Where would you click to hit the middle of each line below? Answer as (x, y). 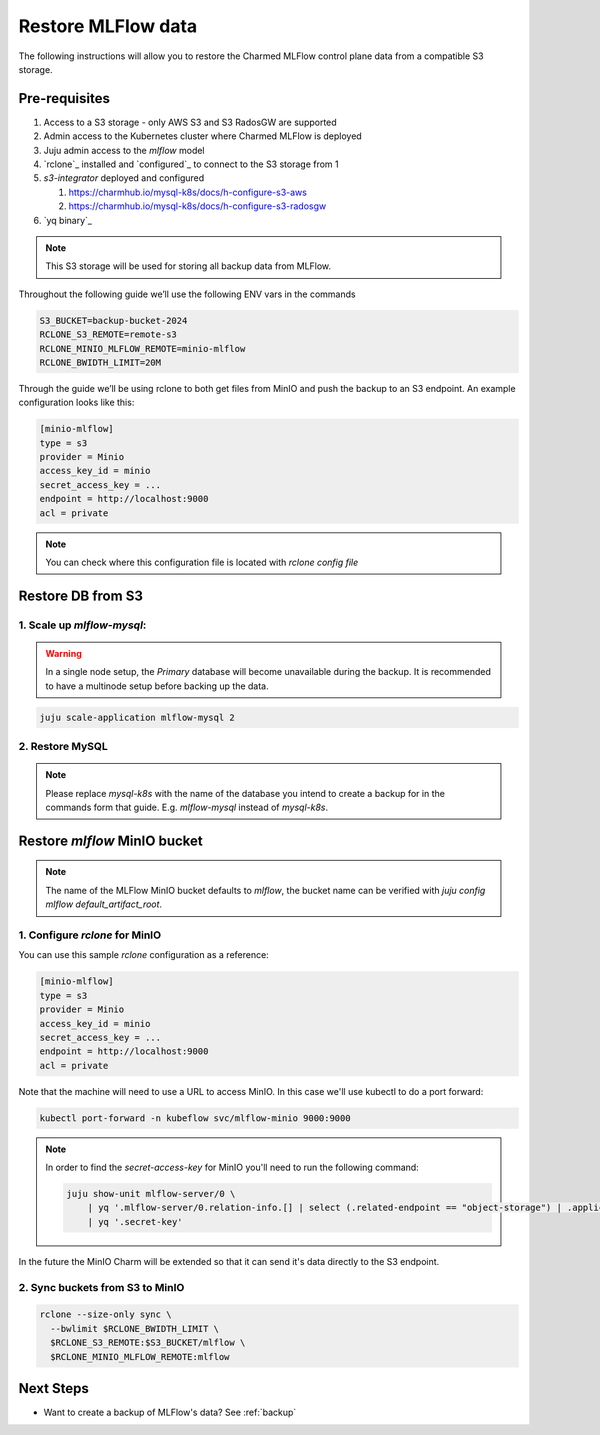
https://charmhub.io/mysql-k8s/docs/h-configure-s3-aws (187, 192)
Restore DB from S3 (81, 595)
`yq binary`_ (67, 220)
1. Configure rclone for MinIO (90, 935)
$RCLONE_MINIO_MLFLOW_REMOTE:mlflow (140, 1356)
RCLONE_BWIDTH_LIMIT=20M (100, 362)
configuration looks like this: (76, 402)
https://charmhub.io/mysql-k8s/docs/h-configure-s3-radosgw (197, 206)
